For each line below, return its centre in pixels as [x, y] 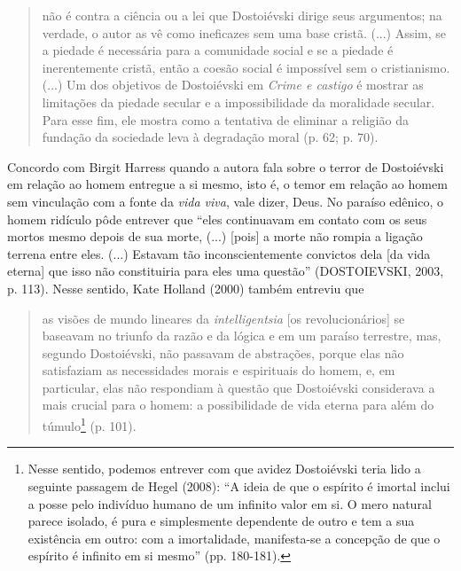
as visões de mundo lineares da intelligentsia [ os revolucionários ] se [223, 318]
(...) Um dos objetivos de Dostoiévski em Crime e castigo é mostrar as [233, 85]
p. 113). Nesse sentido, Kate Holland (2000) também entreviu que [186, 288]
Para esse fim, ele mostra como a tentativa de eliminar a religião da [225, 119]
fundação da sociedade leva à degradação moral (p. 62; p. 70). [210, 137]
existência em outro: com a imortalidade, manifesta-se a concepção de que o [234, 538]
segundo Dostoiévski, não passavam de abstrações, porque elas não [223, 352]
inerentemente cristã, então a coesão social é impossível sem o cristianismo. [246, 67]
